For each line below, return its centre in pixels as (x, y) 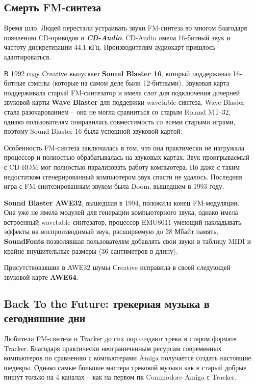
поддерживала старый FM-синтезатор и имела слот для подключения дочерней (122, 92)
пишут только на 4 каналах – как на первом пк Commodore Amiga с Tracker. (120, 377)
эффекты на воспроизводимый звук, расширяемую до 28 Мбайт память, (111, 231)
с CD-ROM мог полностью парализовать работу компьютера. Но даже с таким (122, 166)
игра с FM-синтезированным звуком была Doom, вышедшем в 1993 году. (114, 186)
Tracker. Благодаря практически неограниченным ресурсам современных (113, 348)
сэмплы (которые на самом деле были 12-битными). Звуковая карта (128, 83)
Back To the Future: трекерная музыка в (107, 303)
